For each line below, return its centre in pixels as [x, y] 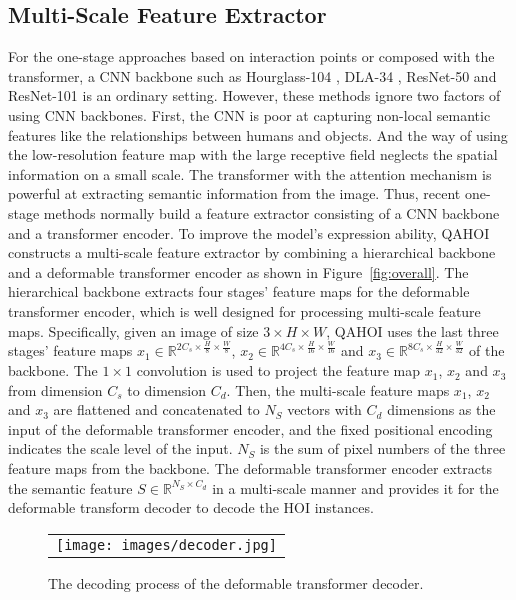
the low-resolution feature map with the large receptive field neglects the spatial [253, 154]
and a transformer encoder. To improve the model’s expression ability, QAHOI [249, 232]
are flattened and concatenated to [156, 409]
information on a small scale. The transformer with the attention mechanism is [250, 173]
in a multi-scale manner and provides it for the [355, 487]
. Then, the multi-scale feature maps [338, 389]
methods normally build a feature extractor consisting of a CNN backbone [271, 212]
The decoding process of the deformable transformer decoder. [236, 582]
